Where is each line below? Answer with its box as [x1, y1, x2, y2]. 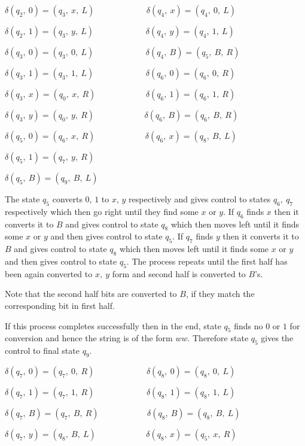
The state [5, 193, 40, 205]
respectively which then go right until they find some [5, 205, 199, 217]
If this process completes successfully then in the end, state [5, 319, 221, 332]
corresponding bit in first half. [5, 299, 115, 311]
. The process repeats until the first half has [126, 254, 288, 267]
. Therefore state [187, 332, 249, 344]
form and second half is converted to [112, 267, 246, 280]
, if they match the [185, 287, 255, 300]
